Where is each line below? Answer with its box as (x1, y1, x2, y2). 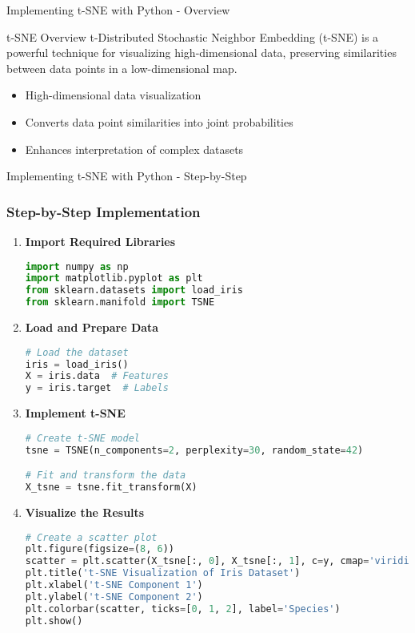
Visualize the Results (25, 503, 145, 520)
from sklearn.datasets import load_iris (25, 284, 243, 296)
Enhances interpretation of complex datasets (25, 140, 244, 157)
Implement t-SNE (25, 405, 126, 421)
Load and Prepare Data (25, 319, 159, 336)
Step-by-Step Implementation (6, 201, 201, 221)
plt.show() (25, 615, 83, 627)
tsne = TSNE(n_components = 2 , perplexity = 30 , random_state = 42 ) (25, 444, 364, 456)
